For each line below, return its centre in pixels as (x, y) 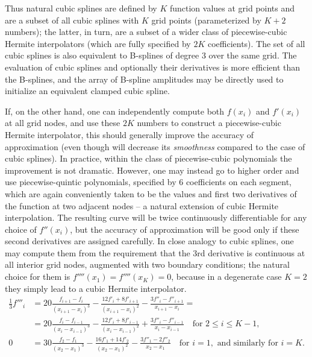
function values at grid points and (232, 8)
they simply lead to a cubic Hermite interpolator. (96, 288)
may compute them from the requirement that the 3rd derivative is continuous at (155, 252)
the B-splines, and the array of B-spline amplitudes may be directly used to (144, 79)
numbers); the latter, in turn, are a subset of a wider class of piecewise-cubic (146, 32)
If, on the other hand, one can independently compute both (115, 111)
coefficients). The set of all (256, 43)
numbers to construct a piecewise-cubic (209, 123)
